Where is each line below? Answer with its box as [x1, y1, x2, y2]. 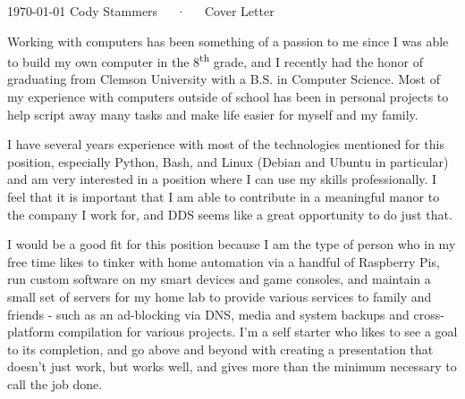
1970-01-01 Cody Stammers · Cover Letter [7, 2, 275, 20]
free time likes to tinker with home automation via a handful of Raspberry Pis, [7, 252, 440, 270]
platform [7, 322, 55, 341]
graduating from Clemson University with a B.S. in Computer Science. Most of [7, 70, 440, 88]
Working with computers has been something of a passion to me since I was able [7, 31, 449, 50]
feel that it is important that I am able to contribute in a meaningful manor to [7, 187, 440, 205]
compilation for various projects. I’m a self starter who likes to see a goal [58, 322, 458, 341]
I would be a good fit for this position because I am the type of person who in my [7, 235, 456, 254]
